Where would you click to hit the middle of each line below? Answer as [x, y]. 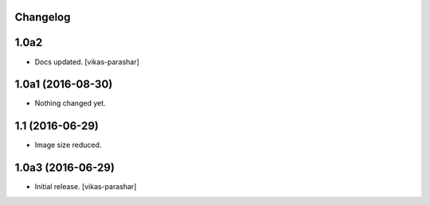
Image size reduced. [68, 145]
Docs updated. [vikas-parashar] [87, 62]
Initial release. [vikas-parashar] [86, 187]
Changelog [43, 17]
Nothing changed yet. [70, 103]
